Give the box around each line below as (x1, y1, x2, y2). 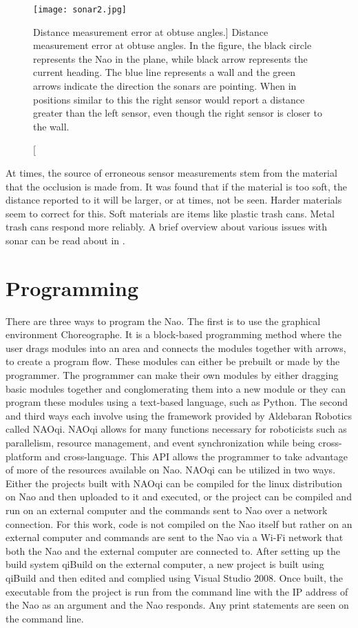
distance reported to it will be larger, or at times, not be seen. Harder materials (6, 193, 342, 207)
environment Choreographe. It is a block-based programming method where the (6, 327, 342, 342)
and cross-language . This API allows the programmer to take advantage (45, 449, 348, 463)
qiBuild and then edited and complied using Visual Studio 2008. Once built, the (6, 570, 344, 585)
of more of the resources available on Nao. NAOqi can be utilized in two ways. (6, 462, 336, 477)
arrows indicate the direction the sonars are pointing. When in (33, 79, 297, 93)
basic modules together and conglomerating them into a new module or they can (6, 381, 346, 395)
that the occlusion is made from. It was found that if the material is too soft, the (6, 179, 347, 193)
